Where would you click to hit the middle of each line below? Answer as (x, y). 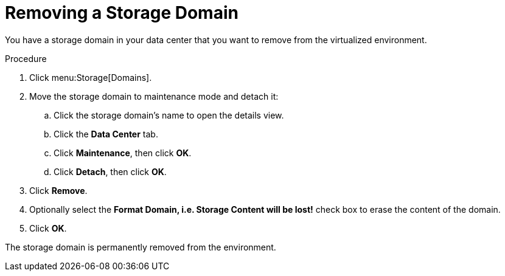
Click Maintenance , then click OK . (123, 153)
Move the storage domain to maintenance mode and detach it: (154, 96)
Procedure (26, 58)
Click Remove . (58, 190)
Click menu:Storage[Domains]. (91, 77)
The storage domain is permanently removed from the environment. (141, 247)
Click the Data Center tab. (106, 134)
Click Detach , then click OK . (110, 171)
